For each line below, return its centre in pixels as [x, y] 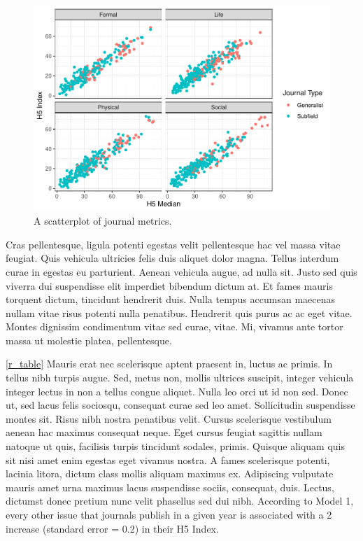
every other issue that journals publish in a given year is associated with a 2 [169, 514]
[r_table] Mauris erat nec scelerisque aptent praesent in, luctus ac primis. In [169, 364]
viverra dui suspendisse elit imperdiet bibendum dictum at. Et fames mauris [169, 285]
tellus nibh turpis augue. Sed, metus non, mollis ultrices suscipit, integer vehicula [180, 378]
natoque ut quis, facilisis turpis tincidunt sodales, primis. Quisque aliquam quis [175, 446]
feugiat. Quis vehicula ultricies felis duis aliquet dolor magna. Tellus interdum [172, 258]
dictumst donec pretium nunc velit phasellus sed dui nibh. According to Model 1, [180, 501]
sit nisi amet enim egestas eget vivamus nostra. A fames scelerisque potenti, [168, 459]
